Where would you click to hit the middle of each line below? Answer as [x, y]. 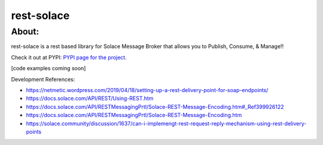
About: [25, 31]
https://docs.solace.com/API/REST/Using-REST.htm [90, 99]
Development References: [43, 79]
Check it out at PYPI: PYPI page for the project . [69, 57]
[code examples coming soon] [48, 68]
